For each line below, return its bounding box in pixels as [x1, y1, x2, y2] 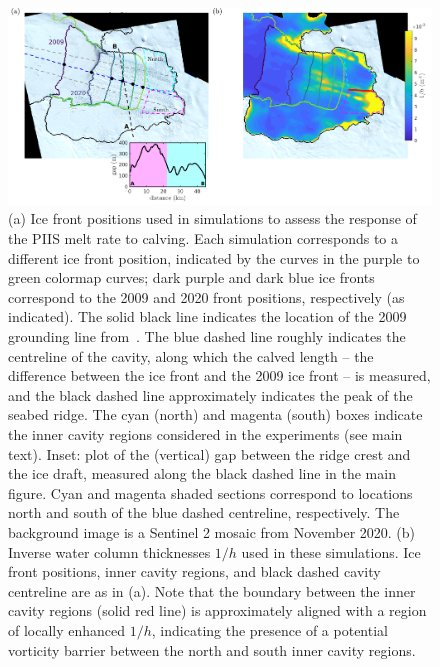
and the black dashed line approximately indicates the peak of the [8, 384, 413, 405]
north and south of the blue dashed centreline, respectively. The [8, 502, 400, 523]
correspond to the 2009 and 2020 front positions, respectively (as [8, 286, 405, 307]
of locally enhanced [8, 619, 126, 640]
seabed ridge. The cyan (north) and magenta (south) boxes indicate [8, 404, 423, 425]
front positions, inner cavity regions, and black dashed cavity [8, 561, 381, 582]
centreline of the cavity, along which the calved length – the [8, 345, 374, 366]
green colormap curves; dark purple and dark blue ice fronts [8, 267, 375, 288]
